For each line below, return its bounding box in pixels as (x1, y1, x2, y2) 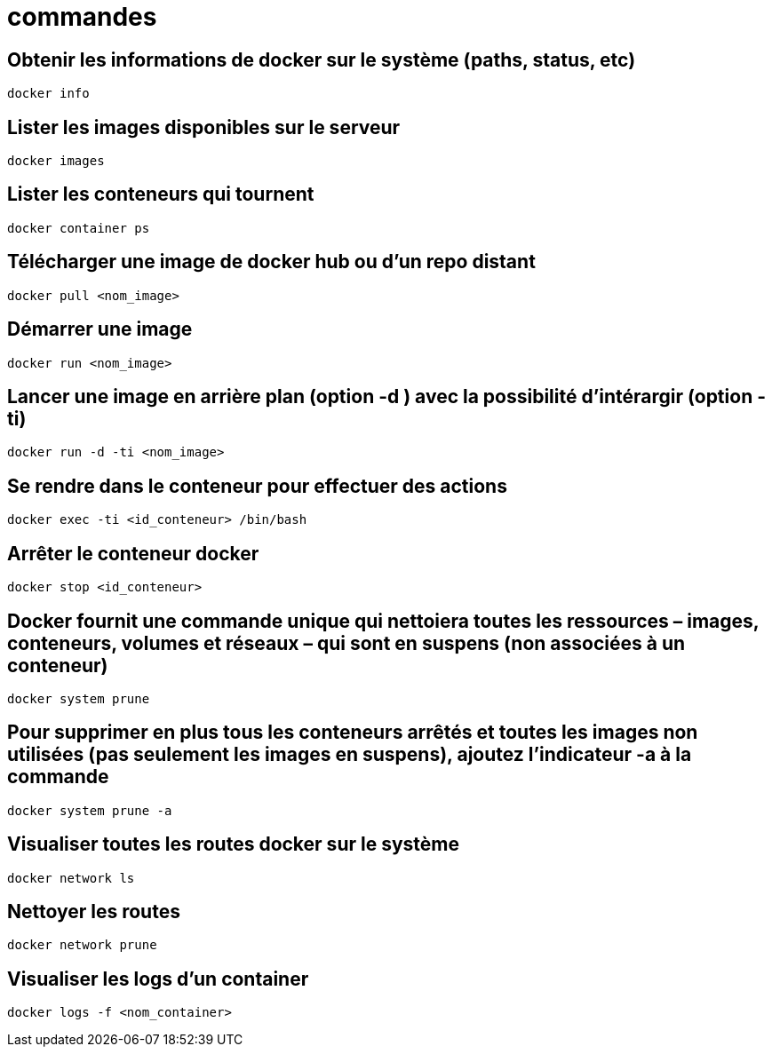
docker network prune (7, 938, 157, 953)
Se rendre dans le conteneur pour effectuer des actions (7, 474, 507, 497)
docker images (7, 154, 105, 169)
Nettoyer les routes (7, 900, 180, 923)
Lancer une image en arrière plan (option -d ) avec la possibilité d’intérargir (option (7, 384, 753, 408)
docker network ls (7, 870, 135, 885)
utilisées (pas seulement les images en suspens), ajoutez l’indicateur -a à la (7, 743, 692, 766)
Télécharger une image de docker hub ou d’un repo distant (7, 250, 536, 273)
